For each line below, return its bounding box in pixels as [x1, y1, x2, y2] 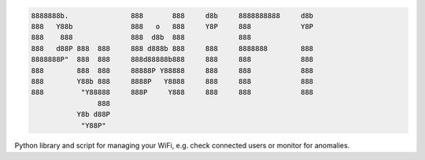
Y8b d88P [76, 110, 110, 119]
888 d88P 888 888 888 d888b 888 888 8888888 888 [31, 44, 314, 53]
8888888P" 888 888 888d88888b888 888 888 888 [31, 55, 314, 64]
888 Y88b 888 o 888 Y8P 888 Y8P [31, 22, 314, 31]
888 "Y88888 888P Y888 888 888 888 [31, 88, 314, 97]
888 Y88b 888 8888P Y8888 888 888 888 [31, 77, 314, 85]
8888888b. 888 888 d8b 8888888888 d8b [31, 11, 314, 20]
